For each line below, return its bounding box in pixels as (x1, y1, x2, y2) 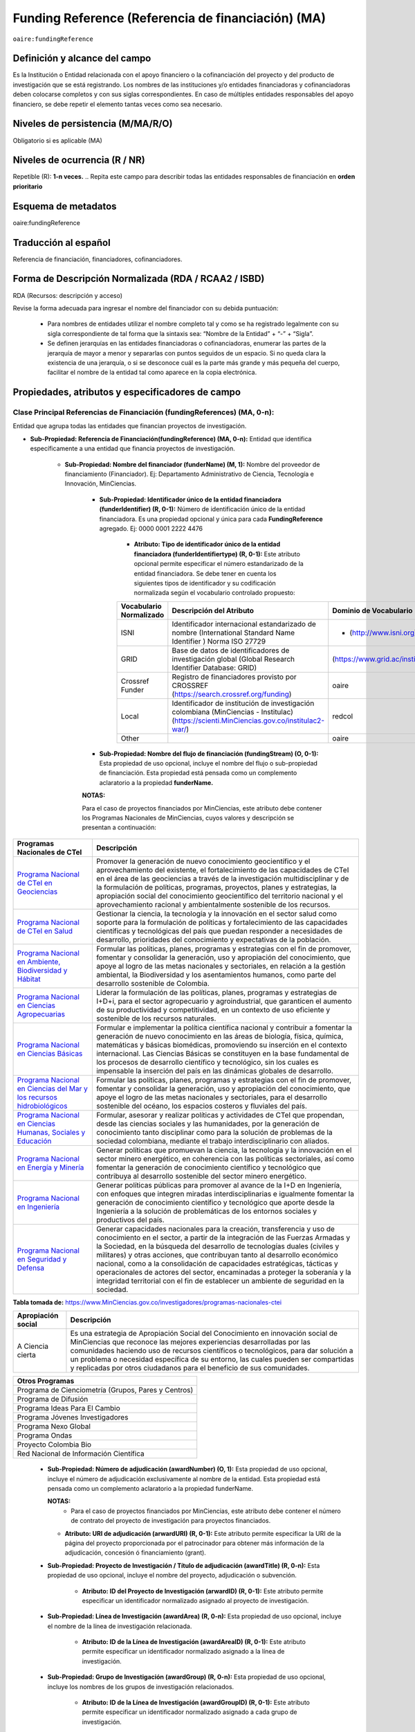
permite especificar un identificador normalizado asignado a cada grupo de (82, 1708, 297, 1716)
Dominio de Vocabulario (332, 606, 413, 615)
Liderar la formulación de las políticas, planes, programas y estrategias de (95, 987, 338, 997)
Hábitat (17, 974, 41, 984)
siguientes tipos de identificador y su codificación (133, 578, 276, 587)
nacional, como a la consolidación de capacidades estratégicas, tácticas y (95, 1258, 338, 1268)
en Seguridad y (17, 1254, 67, 1264)
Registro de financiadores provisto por (172, 672, 297, 682)
